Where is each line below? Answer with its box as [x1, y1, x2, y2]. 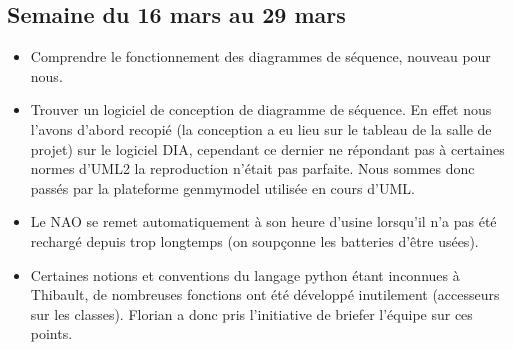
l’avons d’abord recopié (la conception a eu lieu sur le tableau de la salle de [30, 118, 492, 139]
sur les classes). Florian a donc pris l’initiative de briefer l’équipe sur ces [30, 303, 473, 324]
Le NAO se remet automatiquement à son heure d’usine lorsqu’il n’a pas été [30, 211, 497, 232]
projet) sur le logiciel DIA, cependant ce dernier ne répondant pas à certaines [30, 138, 505, 159]
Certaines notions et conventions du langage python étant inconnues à [30, 264, 460, 285]
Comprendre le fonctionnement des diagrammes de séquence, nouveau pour [30, 46, 491, 67]
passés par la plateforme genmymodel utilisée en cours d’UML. [30, 177, 415, 198]
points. [30, 323, 73, 344]
